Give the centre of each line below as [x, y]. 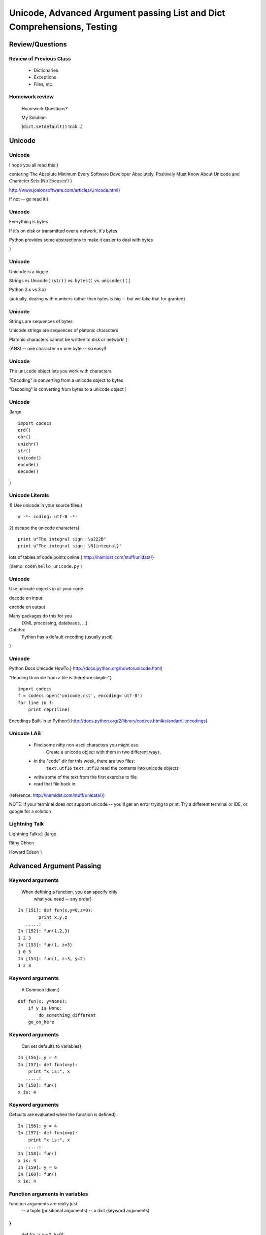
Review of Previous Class [40, 58]
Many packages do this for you [41, 616]
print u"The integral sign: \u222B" [62, 539]
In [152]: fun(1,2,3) [44, 931]
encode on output [27, 607]
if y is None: [45, 1008]
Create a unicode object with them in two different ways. [103, 752]
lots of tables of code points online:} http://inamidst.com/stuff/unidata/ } [82, 557]
